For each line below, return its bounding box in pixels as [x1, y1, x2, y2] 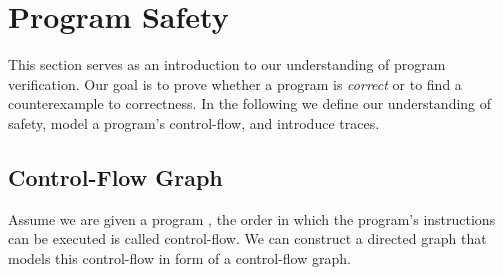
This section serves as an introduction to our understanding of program [8, 54, 446, 75]
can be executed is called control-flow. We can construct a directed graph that [8, 228, 487, 249]
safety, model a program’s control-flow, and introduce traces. [8, 112, 380, 133]
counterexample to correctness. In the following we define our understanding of [8, 93, 492, 114]
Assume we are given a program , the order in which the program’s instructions [8, 208, 496, 229]
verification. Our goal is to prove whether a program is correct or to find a [8, 73, 462, 94]
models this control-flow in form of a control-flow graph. [8, 247, 351, 268]
